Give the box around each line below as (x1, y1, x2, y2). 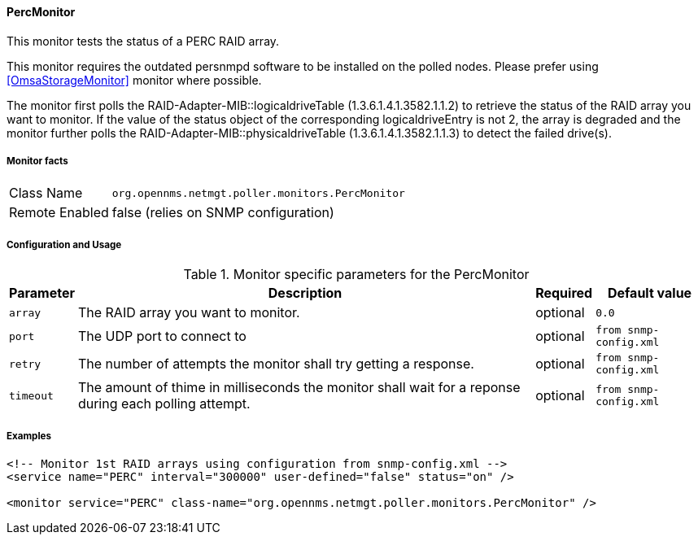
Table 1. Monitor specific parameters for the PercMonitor (183, 266, 530, 283)
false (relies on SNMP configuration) (111, 204, 334, 221)
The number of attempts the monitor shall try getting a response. (77, 356, 474, 373)
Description (268, 285, 342, 302)
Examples (7, 430, 51, 442)
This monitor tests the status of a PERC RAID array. (7, 33, 280, 48)
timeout (9, 389, 54, 402)
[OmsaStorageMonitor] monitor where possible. (7, 72, 262, 87)
